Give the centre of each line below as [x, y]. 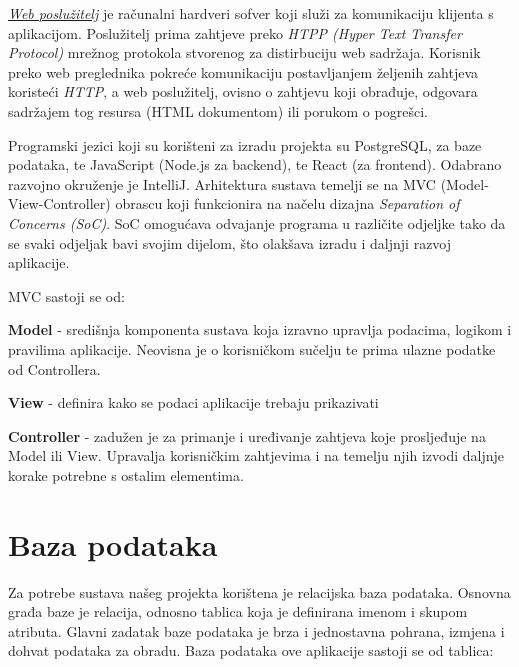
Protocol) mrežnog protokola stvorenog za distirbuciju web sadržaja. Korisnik [244, 52]
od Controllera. [54, 368]
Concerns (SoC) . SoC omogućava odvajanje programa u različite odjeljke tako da [257, 222]
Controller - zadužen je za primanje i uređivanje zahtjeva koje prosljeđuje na [247, 435]
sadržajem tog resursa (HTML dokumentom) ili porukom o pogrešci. [218, 110]
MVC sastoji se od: [66, 295]
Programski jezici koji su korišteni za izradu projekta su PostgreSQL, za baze [245, 144]
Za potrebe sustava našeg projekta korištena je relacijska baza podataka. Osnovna [259, 591]
